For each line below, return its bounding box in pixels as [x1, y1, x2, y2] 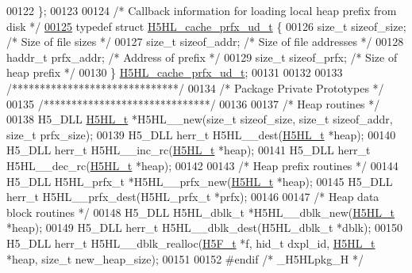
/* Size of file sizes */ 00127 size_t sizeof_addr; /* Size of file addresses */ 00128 [6, 33, 404, 50]
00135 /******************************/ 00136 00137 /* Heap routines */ [6, 95, 380, 112]
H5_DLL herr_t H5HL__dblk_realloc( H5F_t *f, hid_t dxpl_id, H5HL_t [6, 234, 375, 251]
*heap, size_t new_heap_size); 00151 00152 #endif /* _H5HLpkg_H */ [6, 250, 364, 267]
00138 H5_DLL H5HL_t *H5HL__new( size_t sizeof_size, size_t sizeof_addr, [6, 111, 393, 127]
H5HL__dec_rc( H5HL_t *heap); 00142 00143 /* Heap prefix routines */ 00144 [6, 157, 399, 173]
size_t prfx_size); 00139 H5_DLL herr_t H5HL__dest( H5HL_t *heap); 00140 [6, 126, 396, 142]
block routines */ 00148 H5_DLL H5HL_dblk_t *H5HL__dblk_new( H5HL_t [6, 203, 395, 220]
